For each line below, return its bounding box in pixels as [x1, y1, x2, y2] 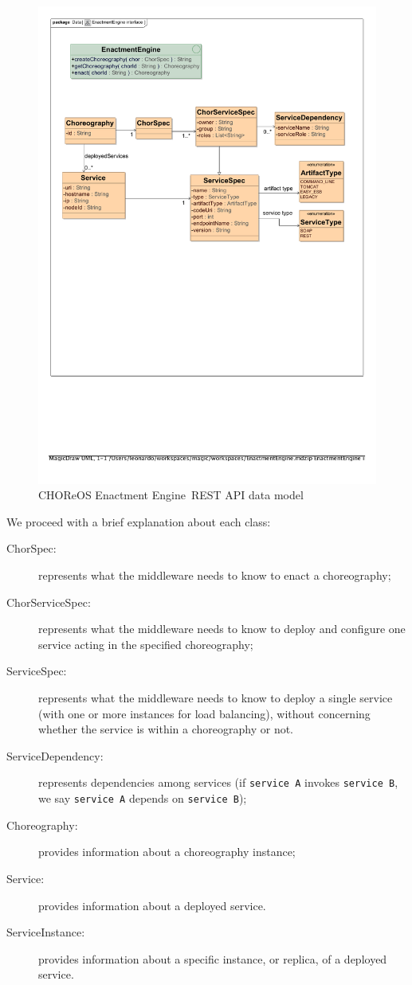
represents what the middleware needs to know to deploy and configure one [38, 620, 406, 637]
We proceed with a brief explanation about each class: [6, 513, 271, 530]
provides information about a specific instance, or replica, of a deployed [38, 950, 387, 967]
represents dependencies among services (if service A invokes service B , [38, 774, 398, 791]
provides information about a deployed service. [38, 897, 266, 913]
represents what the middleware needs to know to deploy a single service [38, 690, 393, 706]
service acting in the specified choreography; [38, 635, 253, 652]
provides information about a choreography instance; [38, 843, 296, 860]
